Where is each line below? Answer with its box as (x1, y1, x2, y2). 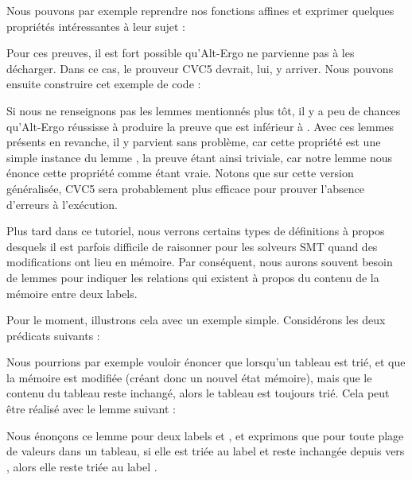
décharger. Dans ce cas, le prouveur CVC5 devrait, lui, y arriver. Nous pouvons (6, 60, 394, 76)
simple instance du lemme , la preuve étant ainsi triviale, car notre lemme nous (6, 149, 392, 165)
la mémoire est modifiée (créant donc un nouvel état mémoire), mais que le (6, 369, 372, 385)
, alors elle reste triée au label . (6, 458, 157, 474)
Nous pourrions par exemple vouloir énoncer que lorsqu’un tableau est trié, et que (6, 354, 406, 370)
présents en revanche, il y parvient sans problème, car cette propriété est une (6, 134, 381, 150)
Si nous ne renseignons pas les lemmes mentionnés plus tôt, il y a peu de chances (6, 102, 401, 118)
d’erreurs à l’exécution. (6, 195, 118, 212)
